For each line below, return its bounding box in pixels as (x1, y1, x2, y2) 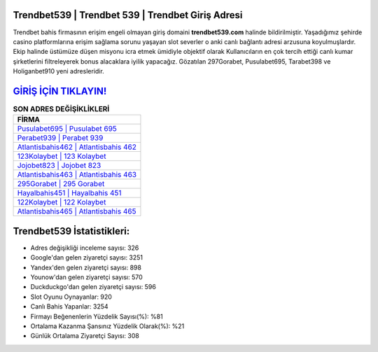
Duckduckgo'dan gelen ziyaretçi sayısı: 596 (30, 283, 157, 291)
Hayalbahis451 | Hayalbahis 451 (17, 188, 122, 198)
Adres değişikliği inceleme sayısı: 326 (30, 244, 139, 252)
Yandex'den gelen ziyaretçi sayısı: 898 (30, 263, 141, 272)
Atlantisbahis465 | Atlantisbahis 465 (17, 206, 136, 216)
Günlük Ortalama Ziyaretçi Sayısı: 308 (30, 332, 139, 340)
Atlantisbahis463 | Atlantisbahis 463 (17, 170, 136, 180)
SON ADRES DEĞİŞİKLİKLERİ (13, 104, 110, 114)
